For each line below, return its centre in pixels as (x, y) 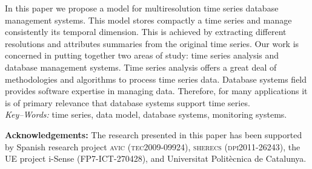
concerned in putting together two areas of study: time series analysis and (142, 55)
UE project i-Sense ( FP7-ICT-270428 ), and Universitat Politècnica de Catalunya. (156, 158)
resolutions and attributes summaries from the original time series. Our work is (152, 43)
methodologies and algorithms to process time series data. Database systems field (156, 79)
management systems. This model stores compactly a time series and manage (148, 20)
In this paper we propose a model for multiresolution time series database (142, 8)
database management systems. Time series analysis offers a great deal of (141, 67)
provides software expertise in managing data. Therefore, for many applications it (156, 91)
